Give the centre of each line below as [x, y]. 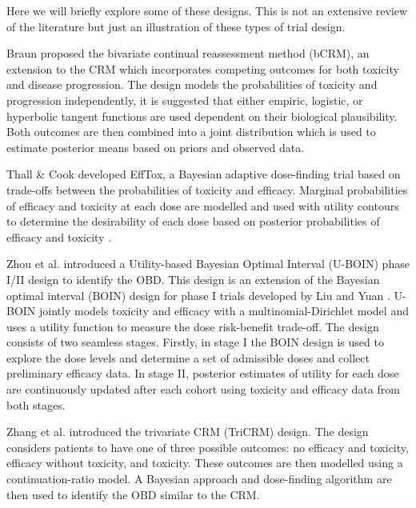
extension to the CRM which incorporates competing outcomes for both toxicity [203, 68]
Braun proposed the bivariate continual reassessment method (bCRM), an [188, 53]
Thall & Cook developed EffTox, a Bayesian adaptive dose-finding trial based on [204, 174]
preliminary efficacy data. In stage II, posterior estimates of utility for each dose [203, 373]
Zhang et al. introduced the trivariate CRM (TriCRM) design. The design [188, 432]
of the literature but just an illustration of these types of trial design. [176, 26]
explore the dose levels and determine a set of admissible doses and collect [188, 357]
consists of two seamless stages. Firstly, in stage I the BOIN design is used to [195, 342]
